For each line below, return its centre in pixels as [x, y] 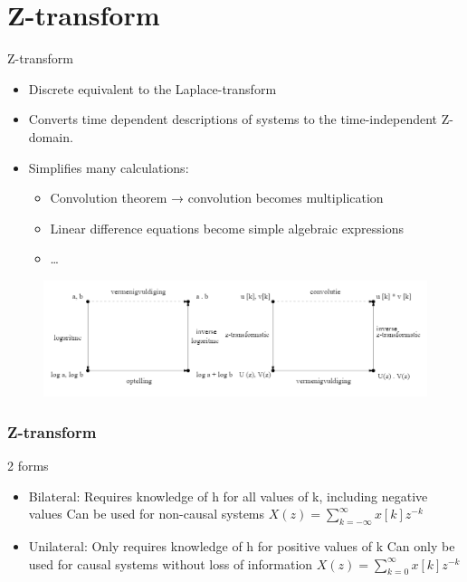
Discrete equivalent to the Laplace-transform [152, 88]
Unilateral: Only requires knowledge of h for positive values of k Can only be [242, 546]
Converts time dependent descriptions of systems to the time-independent [233, 119]
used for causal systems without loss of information [171, 563]
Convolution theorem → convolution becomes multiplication [217, 198]
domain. [51, 136]
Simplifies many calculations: [109, 167]
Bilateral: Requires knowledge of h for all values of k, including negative [228, 496]
